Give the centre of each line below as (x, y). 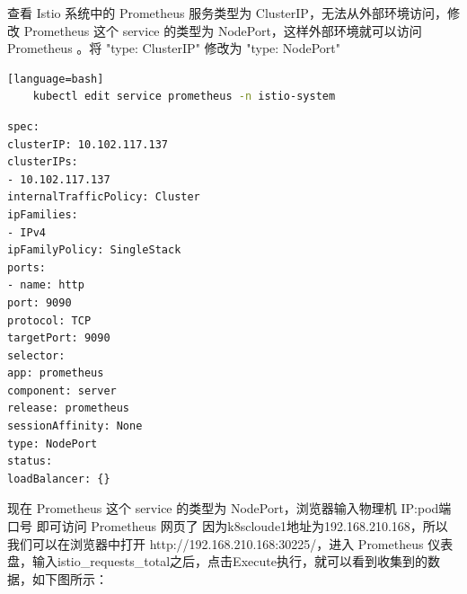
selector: (36, 355)
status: (30, 461)
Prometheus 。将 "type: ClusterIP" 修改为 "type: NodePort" (174, 48)
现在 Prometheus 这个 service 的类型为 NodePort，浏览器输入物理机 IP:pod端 (229, 508)
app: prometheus (56, 373)
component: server (62, 390)
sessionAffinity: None (75, 426)
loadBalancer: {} (59, 479)
